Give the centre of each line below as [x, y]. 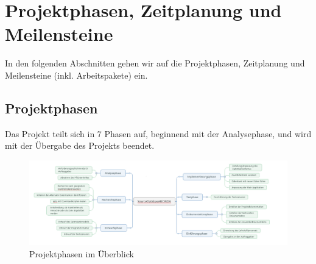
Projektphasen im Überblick [82, 253]
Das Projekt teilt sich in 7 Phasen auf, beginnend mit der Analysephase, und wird [158, 133]
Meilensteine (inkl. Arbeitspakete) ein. [76, 75]
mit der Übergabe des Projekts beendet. [80, 145]
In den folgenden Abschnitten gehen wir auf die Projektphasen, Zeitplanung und [155, 63]
